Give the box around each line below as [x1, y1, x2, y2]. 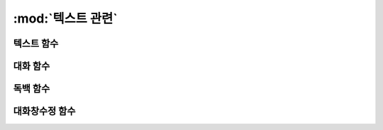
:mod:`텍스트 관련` [13, 11, 118, 26]
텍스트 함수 [13, 37, 59, 49]
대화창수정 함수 [13, 105, 76, 117]
